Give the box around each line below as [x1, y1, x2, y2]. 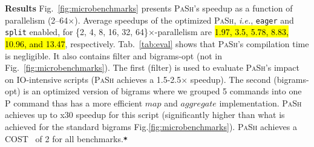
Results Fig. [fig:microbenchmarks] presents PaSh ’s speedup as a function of [5, 2, 293, 14]
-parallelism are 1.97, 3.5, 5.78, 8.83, [154, 25, 289, 38]
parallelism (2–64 [5, 13, 68, 26]
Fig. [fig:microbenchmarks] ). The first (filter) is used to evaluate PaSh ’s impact [5, 61, 299, 74]
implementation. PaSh [219, 96, 302, 109]
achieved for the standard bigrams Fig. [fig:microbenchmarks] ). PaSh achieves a [5, 120, 297, 133]
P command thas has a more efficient [5, 96, 143, 109]
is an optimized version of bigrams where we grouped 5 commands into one [23, 85, 302, 97]
